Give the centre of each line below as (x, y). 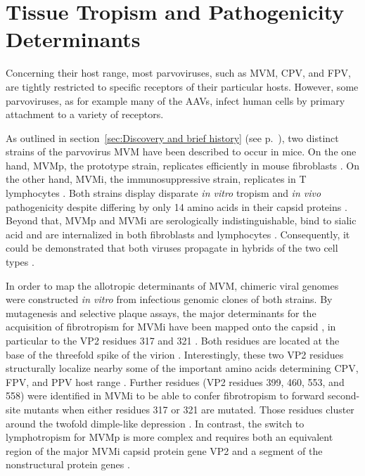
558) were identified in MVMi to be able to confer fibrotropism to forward (165, 395)
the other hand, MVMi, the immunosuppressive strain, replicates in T (156, 179)
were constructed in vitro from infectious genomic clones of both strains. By (169, 299)
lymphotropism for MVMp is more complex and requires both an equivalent (169, 437)
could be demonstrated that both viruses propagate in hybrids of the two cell (172, 248)
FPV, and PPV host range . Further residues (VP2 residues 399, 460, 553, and (175, 381)
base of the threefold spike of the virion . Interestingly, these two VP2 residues (175, 354)
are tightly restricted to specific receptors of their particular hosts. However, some (182, 86)
